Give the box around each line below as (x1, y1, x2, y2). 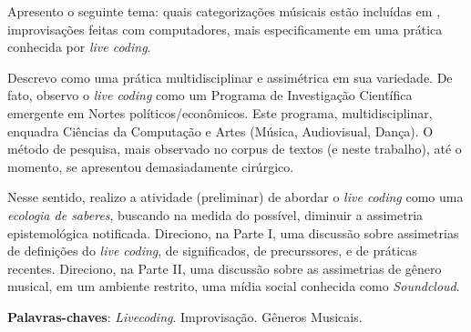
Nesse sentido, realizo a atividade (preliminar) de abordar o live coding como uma (7, 187, 464, 206)
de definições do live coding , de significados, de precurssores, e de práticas (7, 241, 417, 260)
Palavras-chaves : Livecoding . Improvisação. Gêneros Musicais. (7, 307, 363, 326)
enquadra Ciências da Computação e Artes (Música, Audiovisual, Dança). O (7, 121, 434, 140)
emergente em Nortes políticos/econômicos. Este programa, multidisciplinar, (7, 103, 433, 122)
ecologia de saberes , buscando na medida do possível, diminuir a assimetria (7, 205, 424, 224)
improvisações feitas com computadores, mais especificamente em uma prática (7, 19, 443, 38)
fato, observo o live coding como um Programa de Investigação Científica (7, 86, 413, 105)
